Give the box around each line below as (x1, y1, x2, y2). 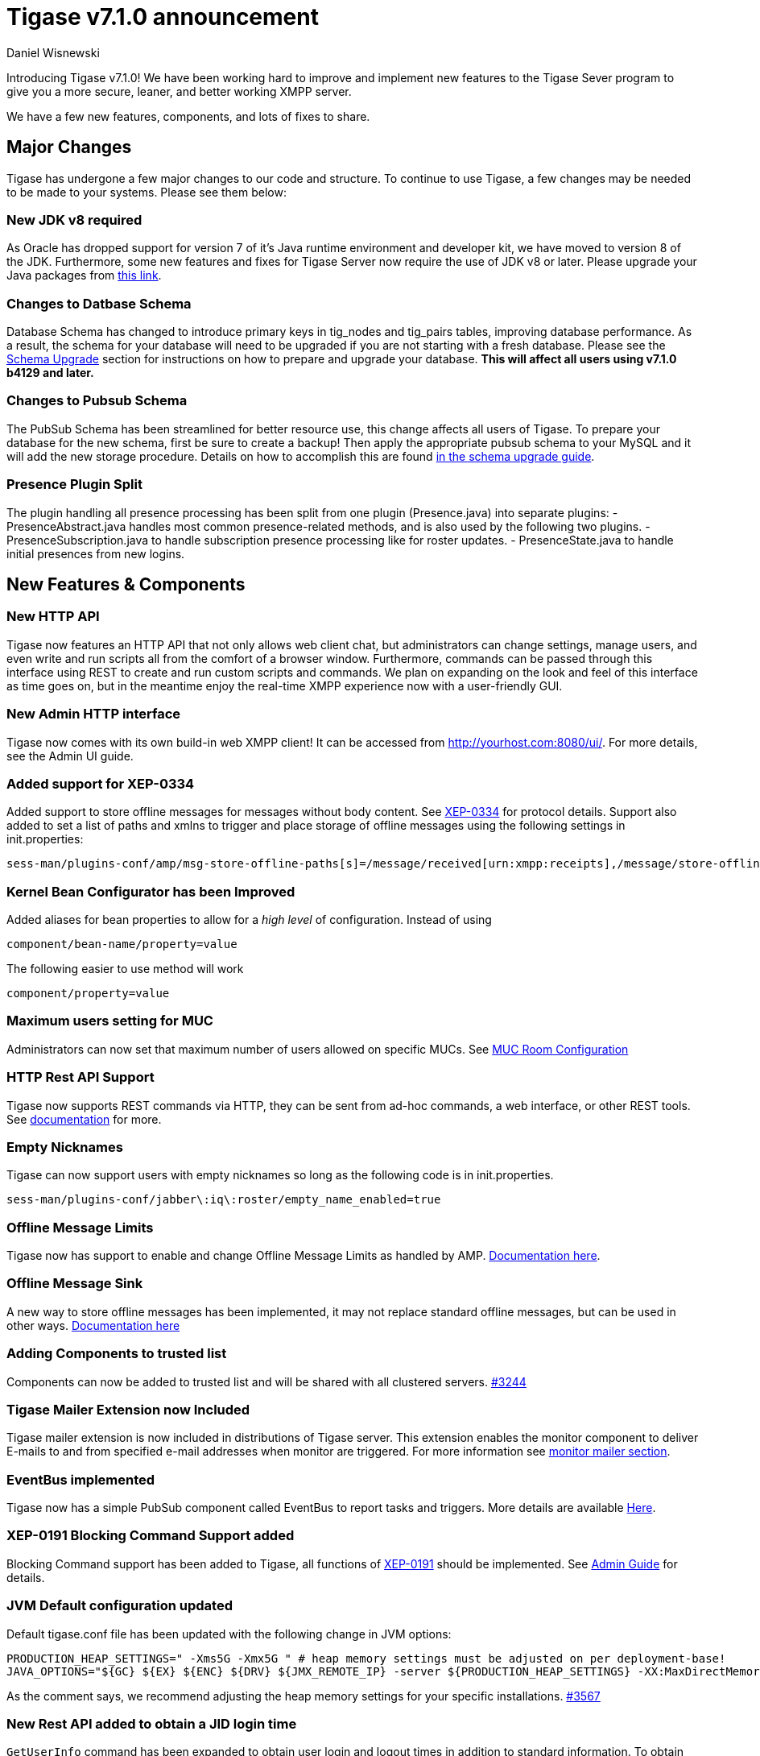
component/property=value (6, 987, 170, 1000)
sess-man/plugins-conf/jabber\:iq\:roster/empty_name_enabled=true (6, 1193, 441, 1207)
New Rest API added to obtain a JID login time (6, 1715, 297, 1732)
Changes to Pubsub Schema (6, 392, 188, 409)
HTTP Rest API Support (6, 1069, 155, 1086)
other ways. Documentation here (6, 1318, 180, 1332)
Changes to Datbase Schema (6, 295, 192, 312)
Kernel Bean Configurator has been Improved (6, 883, 295, 900)
